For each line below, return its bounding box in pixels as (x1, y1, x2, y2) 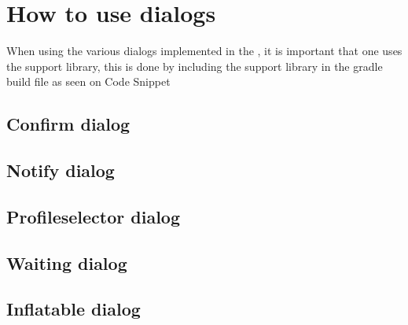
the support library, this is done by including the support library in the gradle (6, 57, 383, 74)
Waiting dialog (6, 250, 127, 275)
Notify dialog (6, 158, 115, 183)
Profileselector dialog (6, 204, 180, 228)
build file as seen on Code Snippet (6, 73, 171, 90)
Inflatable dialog (6, 297, 141, 321)
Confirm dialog (6, 112, 130, 136)
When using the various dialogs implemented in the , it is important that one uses (6, 42, 402, 59)
